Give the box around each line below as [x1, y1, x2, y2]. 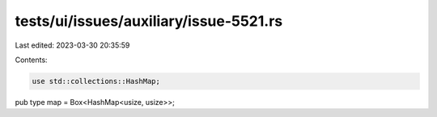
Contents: [15, 55, 48, 65]
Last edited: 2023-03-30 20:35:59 [15, 40, 130, 50]
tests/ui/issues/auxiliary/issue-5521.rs [15, 12, 283, 30]
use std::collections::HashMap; [32, 77, 161, 86]
